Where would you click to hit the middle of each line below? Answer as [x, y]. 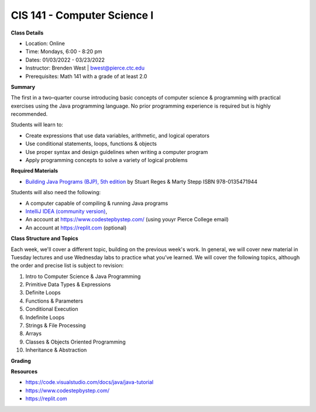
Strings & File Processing [56, 325]
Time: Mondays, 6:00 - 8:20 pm [64, 51]
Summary [23, 87]
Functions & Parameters [54, 301]
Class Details [27, 33]
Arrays [34, 334]
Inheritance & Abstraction [56, 350]
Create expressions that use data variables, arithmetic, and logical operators [118, 135]
